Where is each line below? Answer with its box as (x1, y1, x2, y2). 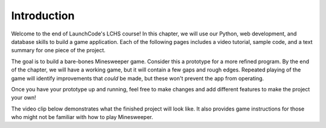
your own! (11, 94, 36, 102)
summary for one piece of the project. (11, 47, 106, 54)
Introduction (11, 9, 75, 22)
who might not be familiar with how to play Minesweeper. (11, 114, 153, 121)
